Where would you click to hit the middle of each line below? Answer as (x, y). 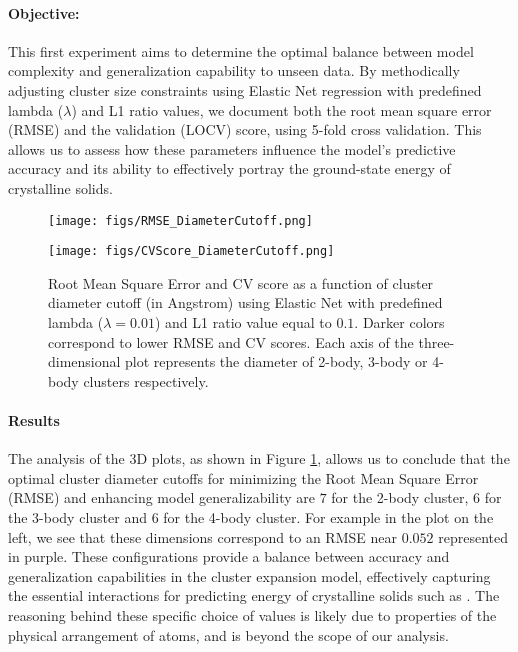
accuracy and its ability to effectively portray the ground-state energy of (229, 168)
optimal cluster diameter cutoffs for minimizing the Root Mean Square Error (243, 477)
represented (473, 536)
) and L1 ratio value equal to (243, 322)
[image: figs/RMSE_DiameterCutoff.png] (180, 220)
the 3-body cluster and (77, 517)
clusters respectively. (146, 380)
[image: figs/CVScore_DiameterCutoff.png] (191, 251)
